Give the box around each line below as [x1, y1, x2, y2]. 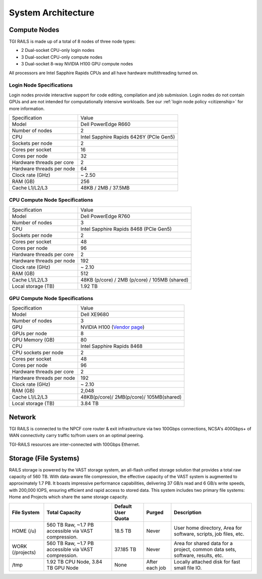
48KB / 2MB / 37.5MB [80, 184, 130, 191]
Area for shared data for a [174, 540, 233, 547]
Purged [146, 509, 164, 516]
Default [114, 503, 132, 510]
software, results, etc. [174, 552, 224, 559]
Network [9, 413, 36, 421]
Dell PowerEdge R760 [80, 213, 131, 219]
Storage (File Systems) [9, 454, 80, 462]
